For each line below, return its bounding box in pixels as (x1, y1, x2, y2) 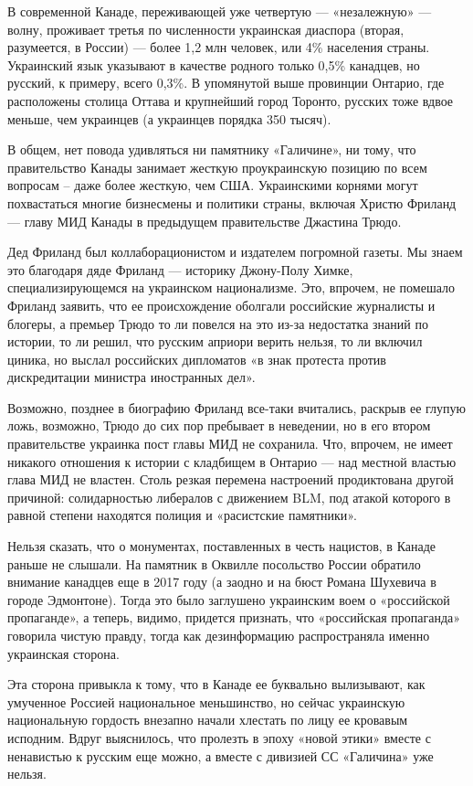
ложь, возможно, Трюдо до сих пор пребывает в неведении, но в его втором (7, 416, 431, 435)
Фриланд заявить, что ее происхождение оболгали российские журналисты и (7, 295, 436, 314)
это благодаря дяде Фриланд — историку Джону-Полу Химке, (7, 260, 353, 279)
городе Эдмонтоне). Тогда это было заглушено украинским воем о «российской (7, 589, 450, 609)
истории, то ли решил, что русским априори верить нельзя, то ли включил (7, 332, 423, 351)
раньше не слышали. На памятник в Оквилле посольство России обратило (7, 554, 421, 573)
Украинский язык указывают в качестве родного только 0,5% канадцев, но (7, 55, 420, 74)
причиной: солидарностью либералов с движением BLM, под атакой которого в (7, 487, 451, 506)
